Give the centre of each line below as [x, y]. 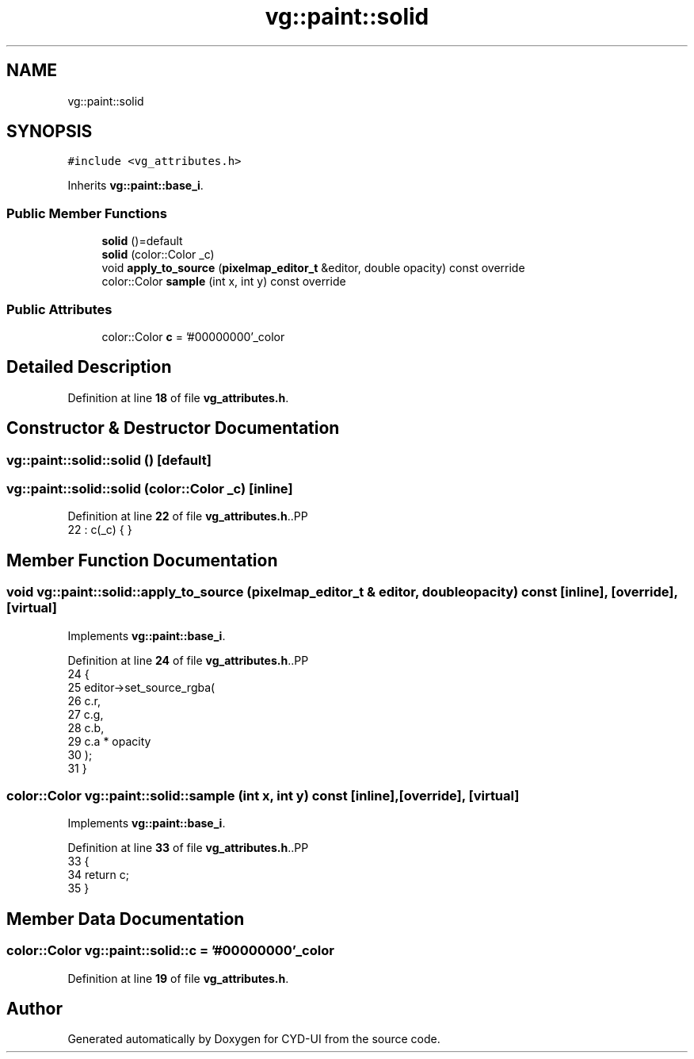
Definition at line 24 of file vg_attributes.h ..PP [188, 660]
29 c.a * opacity [109, 741]
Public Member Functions [87, 213]
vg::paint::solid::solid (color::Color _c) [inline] [150, 489]
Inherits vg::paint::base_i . [135, 186]
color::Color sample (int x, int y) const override [224, 282]
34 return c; [98, 875]
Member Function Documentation [142, 560]
